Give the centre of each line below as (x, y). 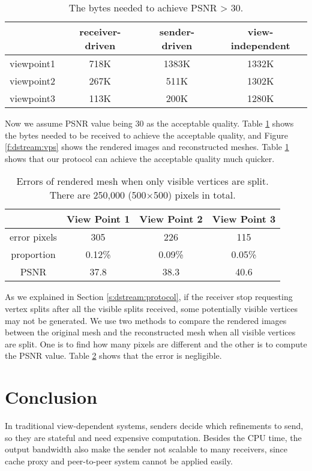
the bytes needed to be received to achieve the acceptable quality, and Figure (147, 135)
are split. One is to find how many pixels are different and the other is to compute (156, 343)
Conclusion (51, 397)
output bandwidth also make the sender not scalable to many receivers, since (146, 449)
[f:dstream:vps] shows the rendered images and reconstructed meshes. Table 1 (147, 147)
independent (260, 45)
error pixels (33, 237)
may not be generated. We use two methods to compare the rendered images (146, 320)
